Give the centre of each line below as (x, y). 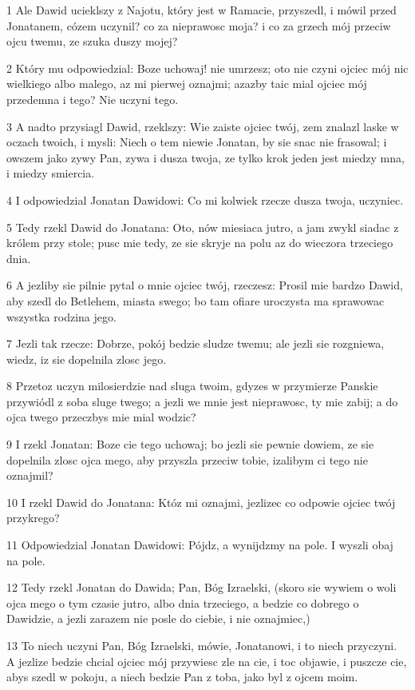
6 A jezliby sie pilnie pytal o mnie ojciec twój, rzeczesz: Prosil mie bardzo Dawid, (205, 285)
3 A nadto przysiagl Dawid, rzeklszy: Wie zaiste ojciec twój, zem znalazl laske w (203, 126)
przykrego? (33, 518)
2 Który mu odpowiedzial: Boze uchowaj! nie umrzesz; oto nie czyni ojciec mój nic (207, 68)
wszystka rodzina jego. (61, 316)
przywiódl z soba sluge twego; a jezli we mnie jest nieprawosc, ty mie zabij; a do (202, 401)
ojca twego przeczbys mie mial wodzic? (101, 417)
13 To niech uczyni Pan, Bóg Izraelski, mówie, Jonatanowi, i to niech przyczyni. (202, 645)
